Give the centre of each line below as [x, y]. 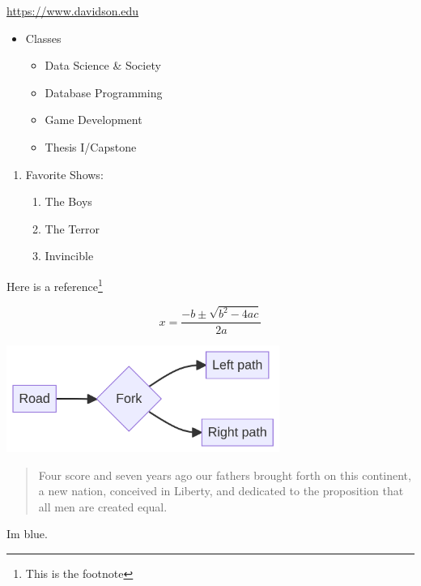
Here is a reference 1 [55, 284]
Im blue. [27, 534]
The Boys [68, 201]
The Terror [72, 228]
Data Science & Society [103, 65]
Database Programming [104, 92]
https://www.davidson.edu [73, 11]
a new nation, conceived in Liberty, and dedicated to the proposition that [221, 491]
